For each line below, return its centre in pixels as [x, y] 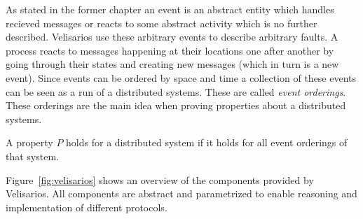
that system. [32, 156]
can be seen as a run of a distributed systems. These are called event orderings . [176, 91]
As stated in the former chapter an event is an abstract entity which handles [170, 9]
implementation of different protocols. [87, 207]
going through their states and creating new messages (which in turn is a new [172, 64]
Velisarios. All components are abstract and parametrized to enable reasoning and [181, 193]
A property [29, 142]
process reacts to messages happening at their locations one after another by [170, 50]
